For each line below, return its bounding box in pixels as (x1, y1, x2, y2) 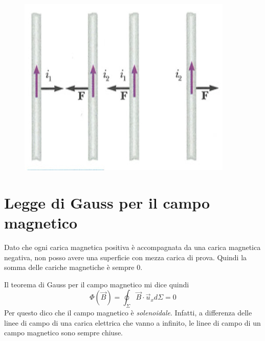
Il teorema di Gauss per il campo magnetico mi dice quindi (4, 279, 189, 289)
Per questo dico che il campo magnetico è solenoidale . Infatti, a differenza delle (4, 307, 252, 318)
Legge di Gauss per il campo (4, 192, 210, 213)
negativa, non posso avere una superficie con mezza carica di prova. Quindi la (4, 252, 247, 262)
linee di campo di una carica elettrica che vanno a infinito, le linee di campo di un (4, 317, 261, 328)
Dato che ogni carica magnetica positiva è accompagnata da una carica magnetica (4, 241, 261, 252)
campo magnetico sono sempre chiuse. (4, 327, 123, 338)
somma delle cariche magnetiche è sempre (4, 262, 135, 272)
